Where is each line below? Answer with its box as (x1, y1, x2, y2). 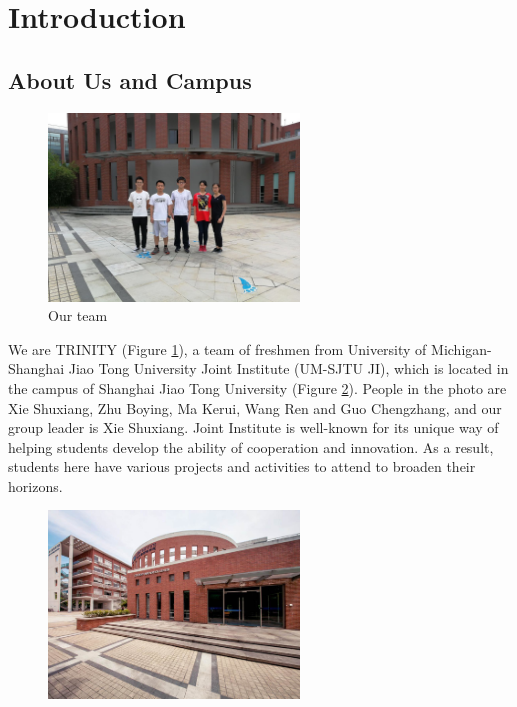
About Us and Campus (8, 64, 252, 95)
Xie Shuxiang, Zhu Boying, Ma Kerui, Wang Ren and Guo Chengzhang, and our (8, 397, 502, 418)
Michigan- (431, 338, 492, 359)
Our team (48, 305, 108, 326)
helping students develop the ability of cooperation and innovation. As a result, (8, 436, 494, 457)
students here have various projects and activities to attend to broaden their (8, 456, 476, 477)
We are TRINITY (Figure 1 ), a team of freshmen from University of (8, 338, 427, 359)
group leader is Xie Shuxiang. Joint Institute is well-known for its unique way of (8, 417, 499, 438)
